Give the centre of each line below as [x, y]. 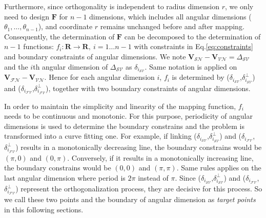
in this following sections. [44, 209]
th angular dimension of [70, 66]
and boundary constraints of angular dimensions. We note [95, 56]
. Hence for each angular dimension [99, 77]
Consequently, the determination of [59, 36]
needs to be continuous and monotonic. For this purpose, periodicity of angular [128, 116]
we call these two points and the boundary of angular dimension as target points [130, 199]
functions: [38, 46]
